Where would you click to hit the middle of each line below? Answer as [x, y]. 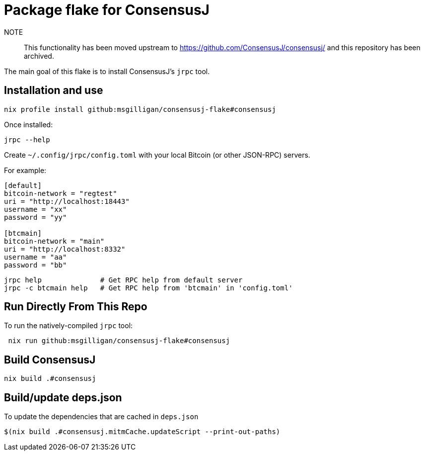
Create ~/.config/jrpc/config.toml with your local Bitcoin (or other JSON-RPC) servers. [157, 155]
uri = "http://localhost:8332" [65, 249]
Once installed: [29, 124]
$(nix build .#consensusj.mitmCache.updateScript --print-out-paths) [142, 432]
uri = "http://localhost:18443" [67, 201]
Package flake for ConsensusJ [107, 10]
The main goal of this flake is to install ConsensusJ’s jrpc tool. [107, 71]
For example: [25, 170]
